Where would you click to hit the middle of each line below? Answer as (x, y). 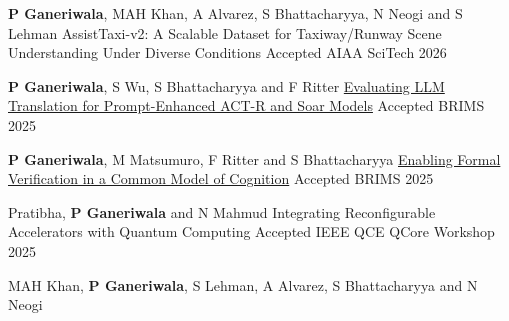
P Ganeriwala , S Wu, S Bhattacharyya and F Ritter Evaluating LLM (226, 85)
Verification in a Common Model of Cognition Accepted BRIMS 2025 (221, 178)
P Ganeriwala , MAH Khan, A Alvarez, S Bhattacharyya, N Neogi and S (235, 13)
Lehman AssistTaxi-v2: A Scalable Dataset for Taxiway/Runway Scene (225, 32)
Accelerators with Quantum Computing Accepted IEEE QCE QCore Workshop (251, 231)
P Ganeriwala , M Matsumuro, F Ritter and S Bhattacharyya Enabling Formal (254, 158)
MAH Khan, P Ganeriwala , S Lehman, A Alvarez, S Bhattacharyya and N (243, 284)
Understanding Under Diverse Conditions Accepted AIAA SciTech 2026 (227, 52)
